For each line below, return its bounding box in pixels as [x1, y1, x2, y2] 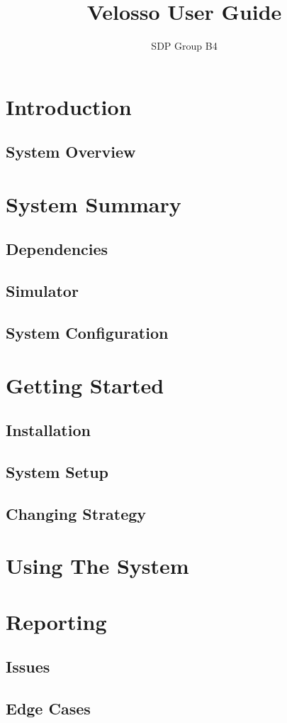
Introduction [6, 92, 132, 121]
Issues [6, 656, 50, 678]
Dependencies [6, 238, 108, 260]
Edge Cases [6, 697, 91, 719]
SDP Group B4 [151, 38, 218, 53]
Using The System [6, 551, 189, 580]
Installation [6, 419, 91, 441]
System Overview [6, 141, 136, 163]
